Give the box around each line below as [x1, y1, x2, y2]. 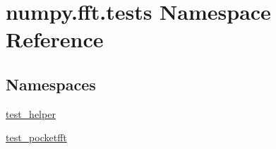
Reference [6, 25, 104, 54]
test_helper [6, 106, 56, 121]
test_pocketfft [6, 130, 67, 145]
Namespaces [6, 73, 96, 95]
